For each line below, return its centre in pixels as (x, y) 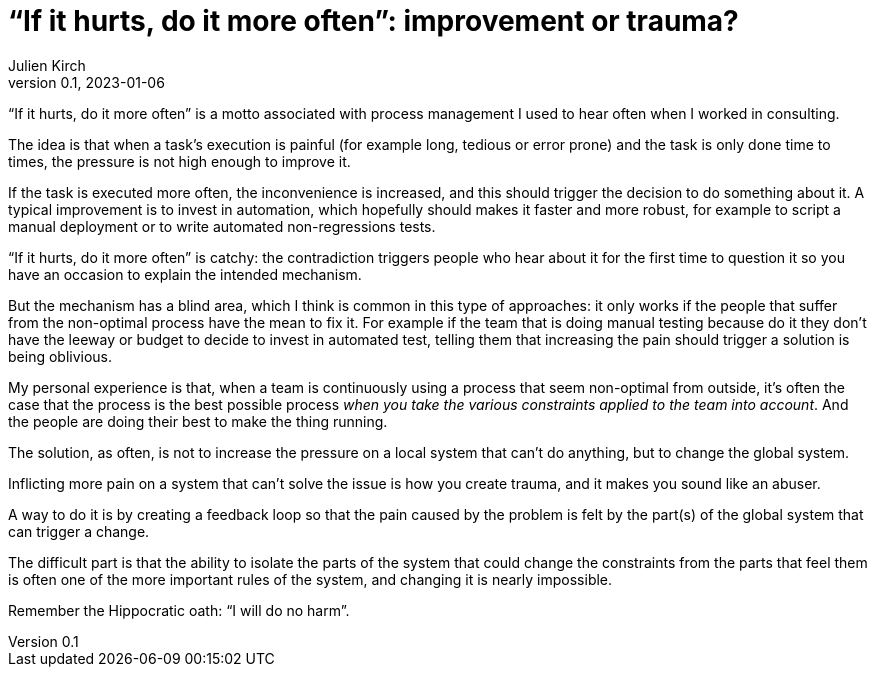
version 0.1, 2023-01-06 (86, 82)
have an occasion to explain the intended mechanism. (185, 274)
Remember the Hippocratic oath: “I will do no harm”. (179, 610)
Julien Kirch (47, 65)
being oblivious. (60, 356)
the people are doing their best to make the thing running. (198, 421)
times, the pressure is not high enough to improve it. (179, 161)
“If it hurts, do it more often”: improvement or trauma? (373, 21)
